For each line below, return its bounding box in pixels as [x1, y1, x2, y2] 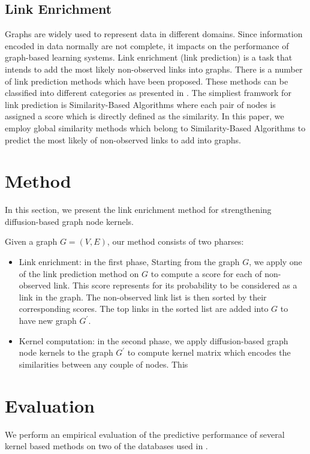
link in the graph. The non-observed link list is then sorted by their [19, 290, 267, 303]
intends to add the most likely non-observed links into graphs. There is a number [5, 62, 303, 75]
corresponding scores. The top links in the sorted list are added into [19, 302, 269, 315]
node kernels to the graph [19, 346, 113, 359]
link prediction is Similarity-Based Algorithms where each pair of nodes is [5, 98, 276, 110]
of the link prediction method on [19, 267, 139, 279]
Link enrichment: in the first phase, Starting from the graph [19, 255, 240, 268]
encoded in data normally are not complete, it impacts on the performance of [5, 39, 289, 52]
